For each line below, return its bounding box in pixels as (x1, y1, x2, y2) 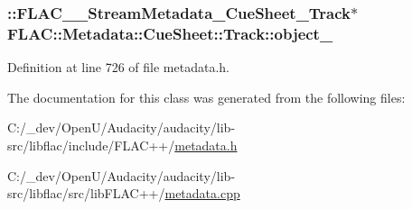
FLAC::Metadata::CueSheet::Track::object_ (7, 22, 333, 44)
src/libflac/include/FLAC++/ (7, 135, 175, 154)
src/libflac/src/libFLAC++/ (7, 184, 165, 203)
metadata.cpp (164, 184, 240, 203)
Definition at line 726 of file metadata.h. (7, 58, 229, 77)
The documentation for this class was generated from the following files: (7, 87, 406, 106)
